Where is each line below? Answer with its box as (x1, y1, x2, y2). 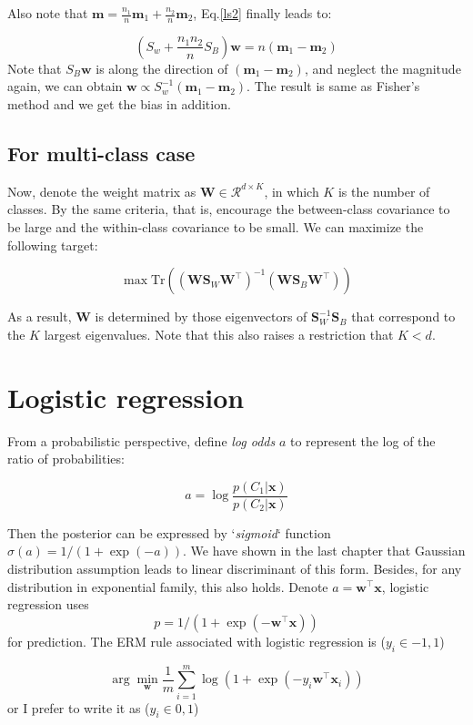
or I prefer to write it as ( (7, 698, 150, 717)
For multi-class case (7, 139, 196, 167)
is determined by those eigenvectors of (95, 307, 307, 326)
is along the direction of (96, 58, 228, 77)
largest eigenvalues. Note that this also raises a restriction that (44, 324, 394, 343)
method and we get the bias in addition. (7, 95, 231, 114)
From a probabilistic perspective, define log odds (7, 431, 276, 450)
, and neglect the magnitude (304, 58, 461, 77)
